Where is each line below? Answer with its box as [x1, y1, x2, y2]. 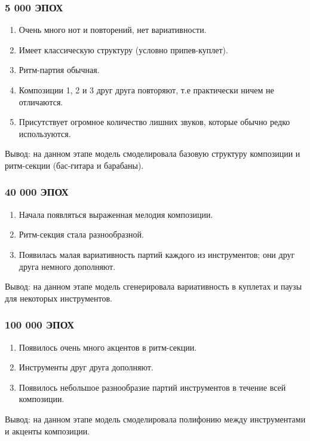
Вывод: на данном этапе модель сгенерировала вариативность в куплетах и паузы [5, 280, 302, 293]
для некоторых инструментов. [5, 291, 112, 304]
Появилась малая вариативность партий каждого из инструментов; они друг [19, 248, 295, 260]
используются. [19, 127, 71, 139]
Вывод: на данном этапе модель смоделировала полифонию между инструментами [5, 412, 306, 425]
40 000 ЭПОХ [5, 184, 69, 199]
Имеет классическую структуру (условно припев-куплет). [19, 43, 228, 56]
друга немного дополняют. [19, 260, 116, 272]
